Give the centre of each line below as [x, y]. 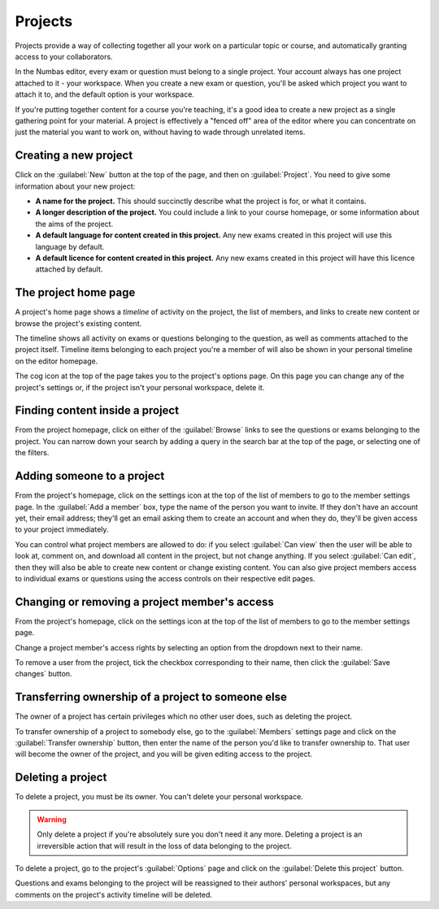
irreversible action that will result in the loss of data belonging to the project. [164, 846]
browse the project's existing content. [78, 323]
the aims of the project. [74, 224]
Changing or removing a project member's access [144, 602]
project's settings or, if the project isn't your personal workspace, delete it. [140, 387]
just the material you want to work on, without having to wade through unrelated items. [160, 132]
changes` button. [43, 674]
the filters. [32, 453]
